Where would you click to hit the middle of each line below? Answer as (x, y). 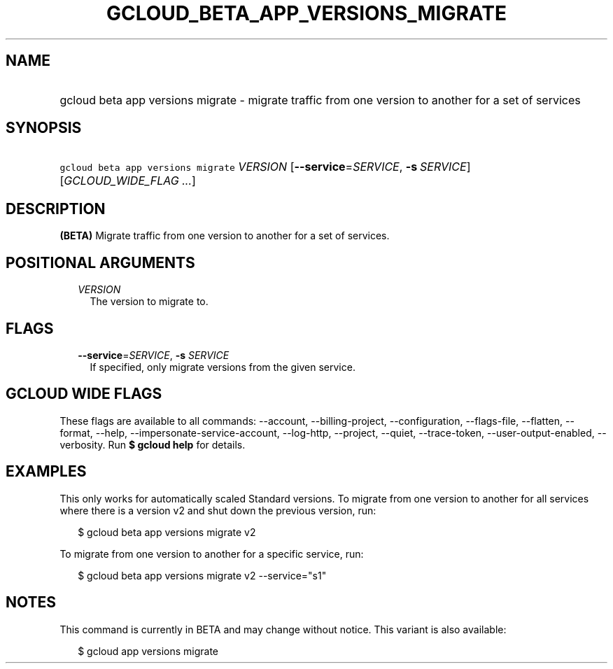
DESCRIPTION (56, 209)
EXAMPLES (46, 472)
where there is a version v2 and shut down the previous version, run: (218, 510)
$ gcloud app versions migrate (148, 651)
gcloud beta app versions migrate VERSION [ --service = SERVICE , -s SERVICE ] (265, 167)
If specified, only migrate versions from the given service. (223, 367)
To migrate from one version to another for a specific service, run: (212, 554)
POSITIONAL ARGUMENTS (100, 262)
